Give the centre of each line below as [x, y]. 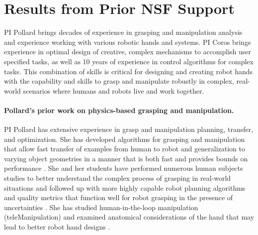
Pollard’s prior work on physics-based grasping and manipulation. [119, 110]
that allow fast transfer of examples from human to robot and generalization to [125, 149]
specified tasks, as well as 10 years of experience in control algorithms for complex [129, 61]
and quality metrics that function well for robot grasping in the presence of [119, 197]
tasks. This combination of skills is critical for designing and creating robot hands [129, 71]
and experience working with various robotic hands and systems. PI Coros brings [128, 42]
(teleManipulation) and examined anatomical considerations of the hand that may [129, 217]
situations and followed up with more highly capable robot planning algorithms [125, 187]
